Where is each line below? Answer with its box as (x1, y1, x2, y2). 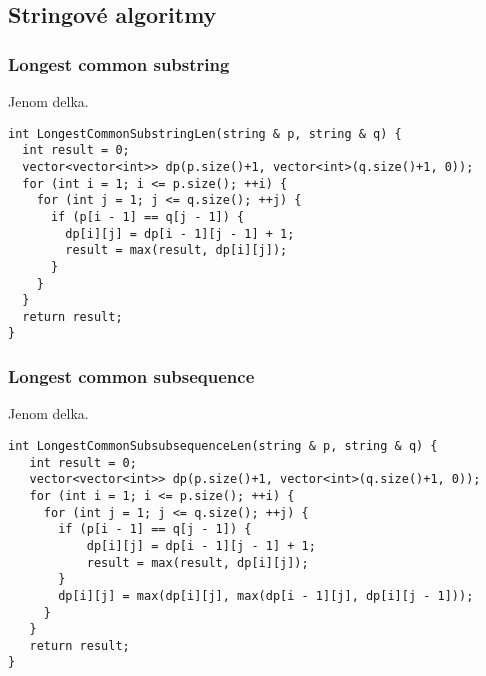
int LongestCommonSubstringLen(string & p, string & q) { (8, 126, 402, 141)
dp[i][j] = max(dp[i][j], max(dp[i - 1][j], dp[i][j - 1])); (58, 588, 474, 603)
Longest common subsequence (8, 364, 255, 389)
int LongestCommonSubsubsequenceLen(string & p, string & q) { (8, 438, 438, 453)
